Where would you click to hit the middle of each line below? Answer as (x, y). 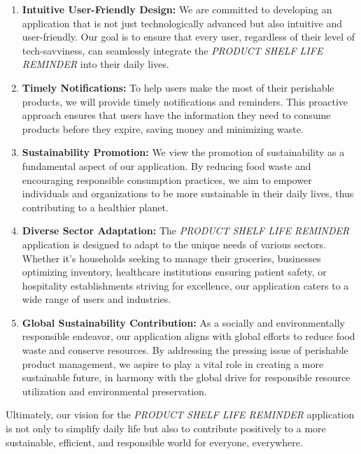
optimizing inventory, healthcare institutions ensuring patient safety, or (174, 272)
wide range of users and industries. (97, 299)
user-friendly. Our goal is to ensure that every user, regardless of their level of (189, 37)
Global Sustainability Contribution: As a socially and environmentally (183, 322)
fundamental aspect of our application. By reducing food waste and (167, 165)
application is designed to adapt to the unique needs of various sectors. (174, 244)
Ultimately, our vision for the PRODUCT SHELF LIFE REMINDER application (180, 414)
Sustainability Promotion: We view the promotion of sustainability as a (183, 152)
